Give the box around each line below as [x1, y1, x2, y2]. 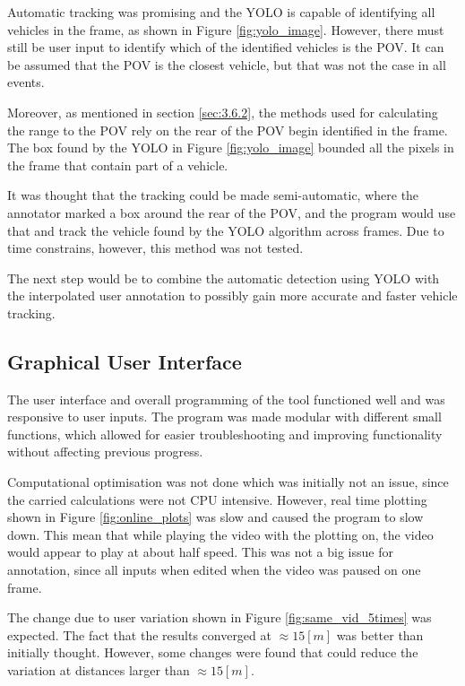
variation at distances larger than [7, 661, 190, 680]
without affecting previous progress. [7, 442, 203, 461]
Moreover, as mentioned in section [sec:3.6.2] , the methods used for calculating [7, 102, 438, 121]
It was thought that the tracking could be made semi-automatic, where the [7, 186, 419, 204]
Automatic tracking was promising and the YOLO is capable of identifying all [7, 3, 435, 21]
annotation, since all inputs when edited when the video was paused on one [7, 560, 421, 579]
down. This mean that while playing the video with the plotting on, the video [7, 525, 434, 543]
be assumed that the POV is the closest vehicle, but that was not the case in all [7, 55, 446, 74]
